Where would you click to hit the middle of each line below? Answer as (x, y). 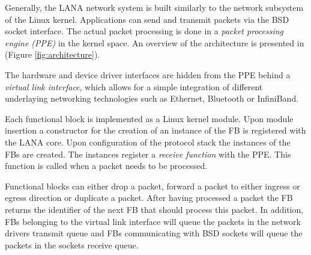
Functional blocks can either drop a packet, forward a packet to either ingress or (152, 186)
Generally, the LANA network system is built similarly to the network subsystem (154, 7)
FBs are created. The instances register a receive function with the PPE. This (148, 154)
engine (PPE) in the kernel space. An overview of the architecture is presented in (155, 42)
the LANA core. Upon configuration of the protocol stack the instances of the (148, 142)
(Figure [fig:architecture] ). (53, 54)
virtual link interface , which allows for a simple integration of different (134, 86)
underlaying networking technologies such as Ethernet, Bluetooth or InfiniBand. (152, 98)
